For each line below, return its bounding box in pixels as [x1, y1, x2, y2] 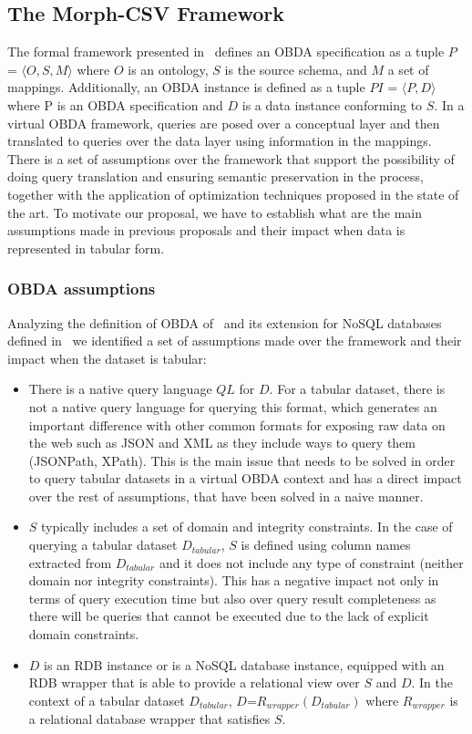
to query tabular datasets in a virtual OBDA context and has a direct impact [28, 469, 462, 488]
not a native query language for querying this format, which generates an [28, 397, 437, 416]
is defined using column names [241, 535, 411, 554]
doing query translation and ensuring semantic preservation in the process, [7, 167, 424, 186]
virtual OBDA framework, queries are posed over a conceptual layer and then [7, 113, 440, 132]
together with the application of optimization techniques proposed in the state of [7, 184, 459, 203]
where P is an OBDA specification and [7, 95, 223, 114]
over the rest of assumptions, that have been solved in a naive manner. [28, 486, 424, 505]
